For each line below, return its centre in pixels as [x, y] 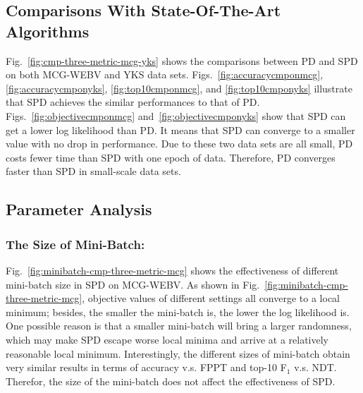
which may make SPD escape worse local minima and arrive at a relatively [167, 339]
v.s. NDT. [315, 367]
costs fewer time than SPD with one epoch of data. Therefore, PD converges [171, 157]
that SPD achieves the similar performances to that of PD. [133, 102]
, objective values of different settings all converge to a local [211, 298]
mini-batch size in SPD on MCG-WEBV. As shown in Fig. [133, 284]
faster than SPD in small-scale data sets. [93, 171]
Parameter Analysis [79, 209]
